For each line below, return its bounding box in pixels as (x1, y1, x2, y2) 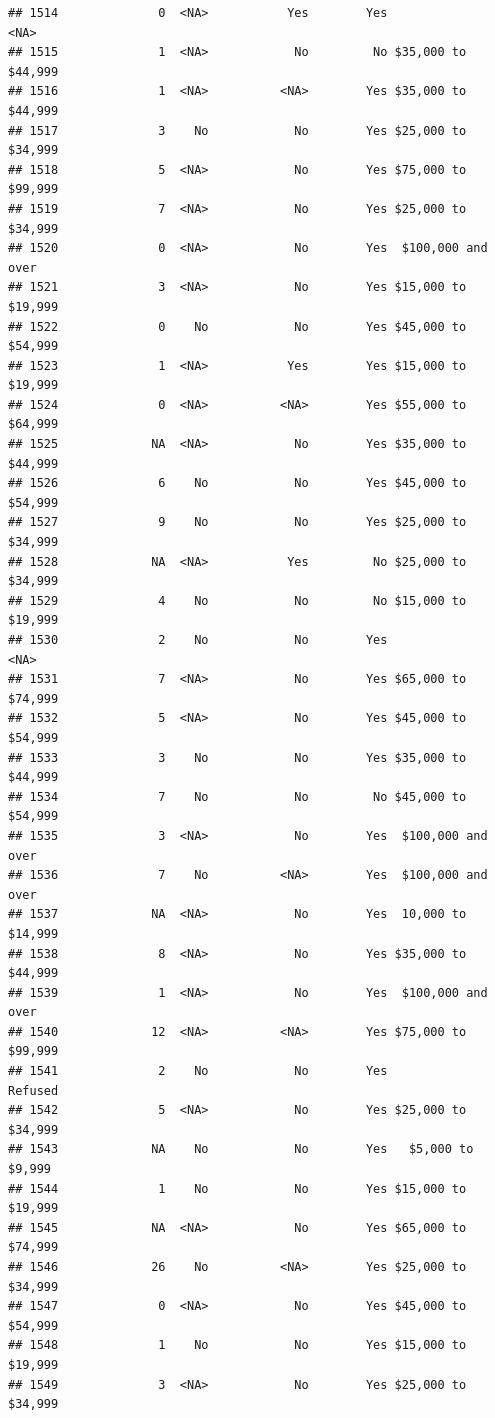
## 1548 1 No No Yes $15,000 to (8, 1338, 467, 1353)
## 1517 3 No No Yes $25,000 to (8, 123, 467, 138)
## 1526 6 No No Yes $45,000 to (8, 476, 467, 491)
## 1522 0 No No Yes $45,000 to (8, 319, 467, 334)
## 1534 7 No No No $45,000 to (8, 789, 467, 804)
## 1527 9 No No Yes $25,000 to (8, 515, 467, 530)
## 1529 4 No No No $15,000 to (8, 593, 467, 608)
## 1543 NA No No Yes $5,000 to (8, 1142, 474, 1157)
